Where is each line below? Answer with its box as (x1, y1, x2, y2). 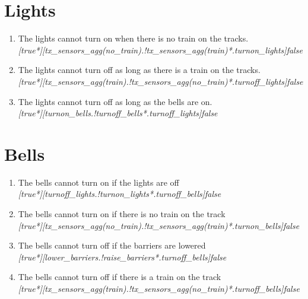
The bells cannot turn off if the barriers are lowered (18, 239, 206, 252)
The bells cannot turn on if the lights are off (18, 176, 179, 188)
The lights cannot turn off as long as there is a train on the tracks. (18, 63, 261, 76)
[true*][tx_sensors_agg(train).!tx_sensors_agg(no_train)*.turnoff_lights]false (18, 75, 303, 87)
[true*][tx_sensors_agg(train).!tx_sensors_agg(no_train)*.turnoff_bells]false (18, 282, 300, 294)
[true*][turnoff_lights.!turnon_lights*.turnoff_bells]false (18, 187, 221, 200)
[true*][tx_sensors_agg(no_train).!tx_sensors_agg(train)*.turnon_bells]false (18, 219, 300, 231)
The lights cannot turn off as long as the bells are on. (18, 95, 212, 107)
